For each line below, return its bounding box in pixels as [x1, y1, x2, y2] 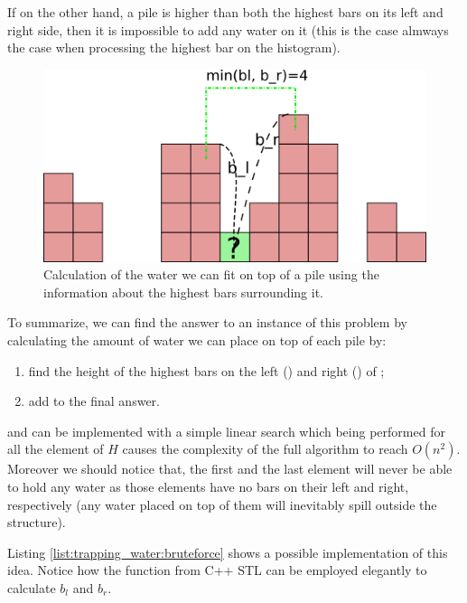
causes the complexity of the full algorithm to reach [122, 439, 408, 458]
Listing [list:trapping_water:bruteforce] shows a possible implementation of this [7, 542, 448, 561]
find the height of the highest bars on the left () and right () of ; [28, 361, 385, 380]
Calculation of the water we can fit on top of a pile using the [43, 265, 379, 284]
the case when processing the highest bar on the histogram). [7, 38, 341, 57]
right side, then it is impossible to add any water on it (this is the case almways [7, 20, 449, 39]
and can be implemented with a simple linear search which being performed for [7, 421, 445, 440]
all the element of [7, 439, 104, 458]
